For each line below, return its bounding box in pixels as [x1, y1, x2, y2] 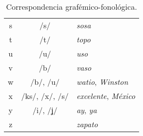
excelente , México [76, 90, 135, 101]
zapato [76, 118, 98, 130]
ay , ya [76, 104, 97, 116]
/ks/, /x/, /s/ [21, 90, 69, 101]
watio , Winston [76, 76, 128, 87]
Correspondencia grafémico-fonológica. [6, 1, 137, 12]
